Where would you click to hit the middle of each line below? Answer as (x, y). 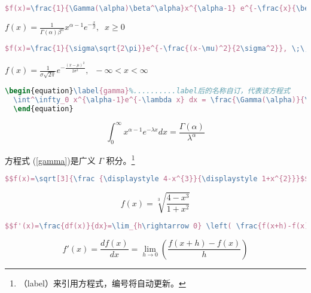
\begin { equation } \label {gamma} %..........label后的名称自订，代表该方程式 (147, 91)
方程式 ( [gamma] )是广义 (50, 160)
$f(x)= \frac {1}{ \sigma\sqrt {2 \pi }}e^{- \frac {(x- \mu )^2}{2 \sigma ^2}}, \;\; (157, 49)
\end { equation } (43, 109)
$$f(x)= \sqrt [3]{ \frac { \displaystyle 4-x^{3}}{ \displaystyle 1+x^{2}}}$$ (157, 179)
